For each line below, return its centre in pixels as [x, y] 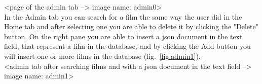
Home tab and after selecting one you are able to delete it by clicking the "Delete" [131, 26]
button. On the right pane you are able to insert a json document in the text [123, 36]
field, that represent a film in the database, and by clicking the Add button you [127, 46]
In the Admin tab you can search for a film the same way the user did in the [123, 16]
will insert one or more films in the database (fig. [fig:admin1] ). [102, 56]
